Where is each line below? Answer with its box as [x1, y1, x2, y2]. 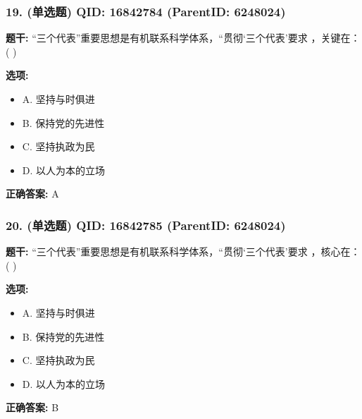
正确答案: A [6, 186, 59, 201]
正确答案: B [6, 400, 59, 415]
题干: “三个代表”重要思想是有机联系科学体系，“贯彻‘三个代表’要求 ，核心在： [6, 244, 361, 259]
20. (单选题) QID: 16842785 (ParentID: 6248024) [6, 216, 286, 233]
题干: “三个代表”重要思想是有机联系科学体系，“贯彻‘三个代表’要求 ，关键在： [6, 30, 361, 45]
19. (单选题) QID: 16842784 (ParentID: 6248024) [6, 2, 286, 20]
